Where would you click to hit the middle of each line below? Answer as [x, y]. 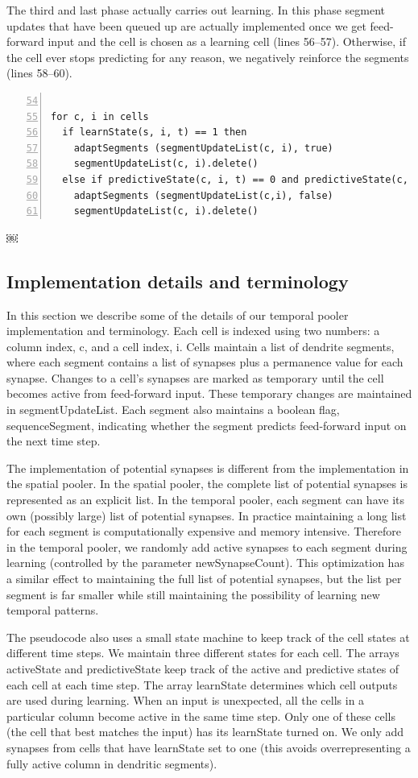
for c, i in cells [100, 116]
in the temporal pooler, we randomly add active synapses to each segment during [207, 546]
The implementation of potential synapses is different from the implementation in [208, 468]
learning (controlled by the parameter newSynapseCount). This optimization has [205, 563]
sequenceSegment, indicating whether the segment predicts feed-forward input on [207, 425]
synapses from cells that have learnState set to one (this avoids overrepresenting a [209, 747]
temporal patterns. [53, 610]
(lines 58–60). [39, 73]
